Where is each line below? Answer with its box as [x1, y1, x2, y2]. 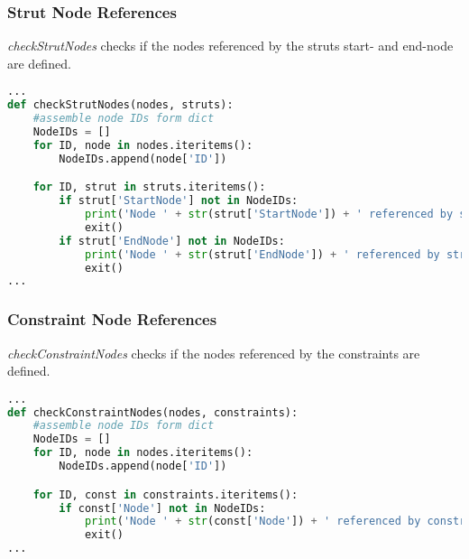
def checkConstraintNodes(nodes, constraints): [7, 405, 299, 419]
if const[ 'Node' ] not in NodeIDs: [59, 501, 266, 515]
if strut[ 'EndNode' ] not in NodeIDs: [59, 234, 285, 247]
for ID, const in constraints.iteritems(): [32, 488, 299, 501]
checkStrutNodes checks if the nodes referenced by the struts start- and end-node [7, 36, 454, 55]
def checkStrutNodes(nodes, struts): [7, 98, 234, 112]
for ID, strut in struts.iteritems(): [32, 181, 266, 194]
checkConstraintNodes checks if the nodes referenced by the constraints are [7, 343, 420, 362]
